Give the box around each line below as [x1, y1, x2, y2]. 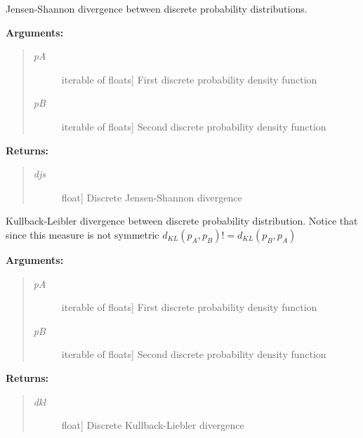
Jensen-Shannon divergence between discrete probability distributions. [6, 1, 308, 15]
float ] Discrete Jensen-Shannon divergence [61, 190, 242, 204]
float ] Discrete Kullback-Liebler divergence [61, 418, 244, 432]
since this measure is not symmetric [6, 227, 159, 241]
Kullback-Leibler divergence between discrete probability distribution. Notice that [6, 213, 358, 228]
